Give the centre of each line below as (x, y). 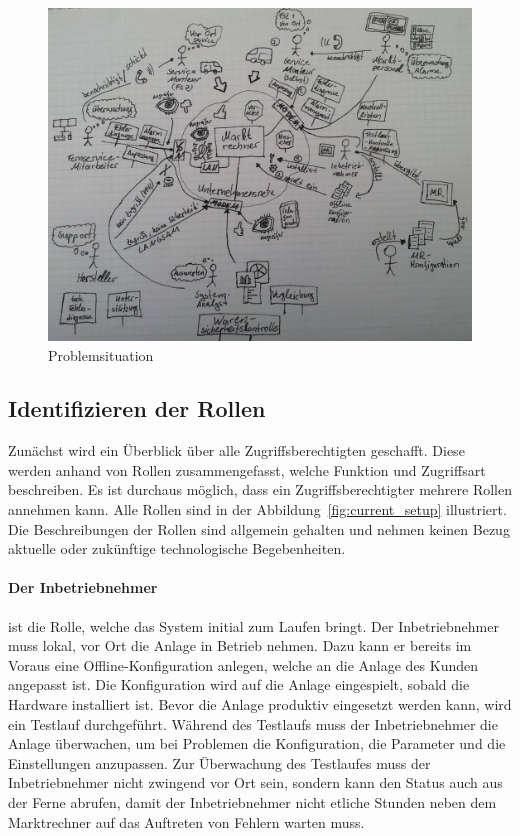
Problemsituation (101, 354)
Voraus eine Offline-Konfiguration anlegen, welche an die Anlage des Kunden (243, 664)
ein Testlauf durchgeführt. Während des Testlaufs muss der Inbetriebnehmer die (253, 723)
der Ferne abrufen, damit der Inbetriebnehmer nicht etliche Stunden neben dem (252, 802)
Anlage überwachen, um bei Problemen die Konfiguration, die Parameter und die (257, 743)
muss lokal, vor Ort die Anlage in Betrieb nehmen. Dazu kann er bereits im (240, 645)
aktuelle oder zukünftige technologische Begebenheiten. (177, 548)
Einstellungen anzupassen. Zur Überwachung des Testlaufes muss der (219, 762)
